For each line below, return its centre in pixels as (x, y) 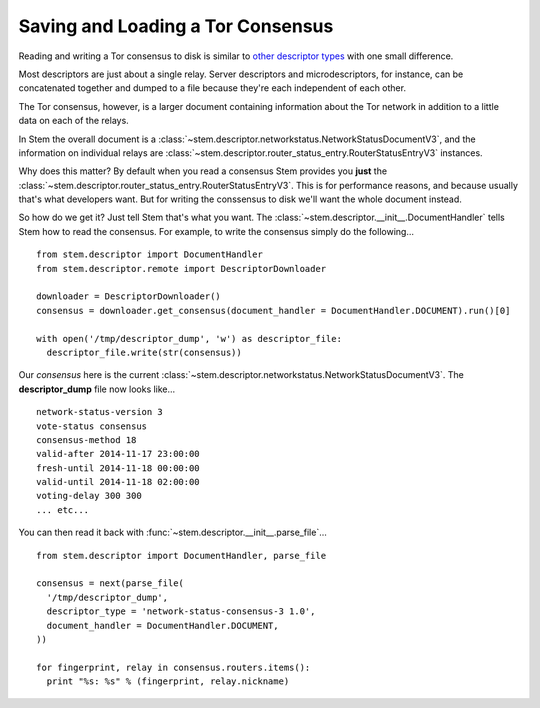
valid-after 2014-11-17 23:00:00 (118, 454)
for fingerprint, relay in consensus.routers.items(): (173, 667)
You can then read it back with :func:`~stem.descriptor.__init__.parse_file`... (172, 532)
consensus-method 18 (86, 439)
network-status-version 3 (100, 412)
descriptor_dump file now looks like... (97, 389)
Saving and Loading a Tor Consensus (176, 26)
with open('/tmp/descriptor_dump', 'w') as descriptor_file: (189, 338)
